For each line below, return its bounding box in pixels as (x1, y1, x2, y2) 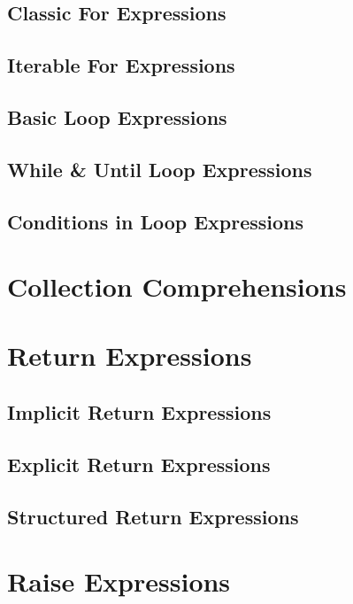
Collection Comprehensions (7, 268, 347, 305)
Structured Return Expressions (7, 502, 299, 530)
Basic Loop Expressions (7, 103, 227, 130)
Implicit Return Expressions (7, 399, 272, 426)
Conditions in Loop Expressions (7, 207, 304, 235)
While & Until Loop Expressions (7, 155, 312, 182)
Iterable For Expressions (7, 51, 235, 79)
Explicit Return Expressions (7, 450, 271, 477)
